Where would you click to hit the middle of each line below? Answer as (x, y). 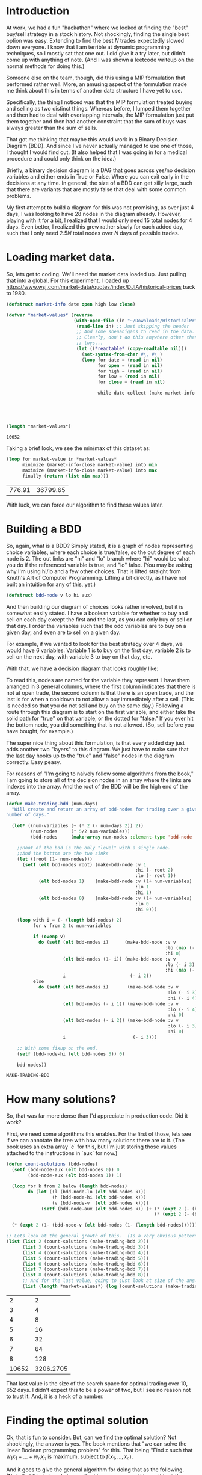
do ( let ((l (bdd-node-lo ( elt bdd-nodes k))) (87, 1192)
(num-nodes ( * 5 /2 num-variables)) (80, 831)
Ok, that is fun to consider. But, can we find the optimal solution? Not (91, 1437)
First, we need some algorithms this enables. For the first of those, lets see (99, 1134)
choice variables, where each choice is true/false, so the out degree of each (101, 552)
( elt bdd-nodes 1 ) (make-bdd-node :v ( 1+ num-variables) (115, 882)
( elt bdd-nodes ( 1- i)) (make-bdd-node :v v (119, 959)
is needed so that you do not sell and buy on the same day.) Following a (95, 706)
